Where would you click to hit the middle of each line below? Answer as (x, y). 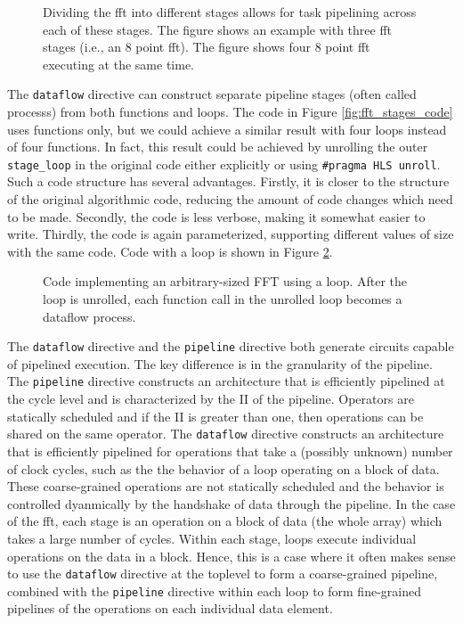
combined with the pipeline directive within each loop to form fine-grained (214, 590)
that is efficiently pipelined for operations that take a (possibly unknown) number (230, 451)
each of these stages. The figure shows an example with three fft (217, 29)
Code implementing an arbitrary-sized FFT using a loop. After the (225, 281)
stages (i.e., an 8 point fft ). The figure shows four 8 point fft (207, 47)
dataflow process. (89, 316)
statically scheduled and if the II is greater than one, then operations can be (215, 416)
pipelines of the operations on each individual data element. (170, 608)
